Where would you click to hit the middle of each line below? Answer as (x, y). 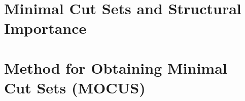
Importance (45, 28)
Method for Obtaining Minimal (116, 67)
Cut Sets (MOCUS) (75, 87)
